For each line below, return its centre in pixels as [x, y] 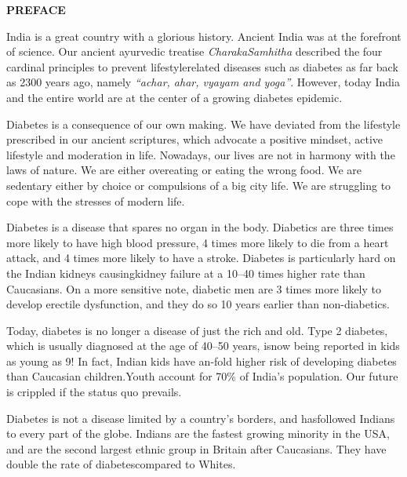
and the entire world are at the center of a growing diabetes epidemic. [174, 97]
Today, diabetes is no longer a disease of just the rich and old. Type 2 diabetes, [197, 330]
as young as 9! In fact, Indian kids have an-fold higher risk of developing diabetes [202, 360]
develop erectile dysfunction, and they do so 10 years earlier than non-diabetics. [198, 304]
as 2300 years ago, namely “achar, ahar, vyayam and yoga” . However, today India [203, 82]
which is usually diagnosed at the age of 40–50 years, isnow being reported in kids [203, 346]
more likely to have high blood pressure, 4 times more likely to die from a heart [198, 242]
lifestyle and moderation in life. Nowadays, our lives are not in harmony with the [201, 154]
